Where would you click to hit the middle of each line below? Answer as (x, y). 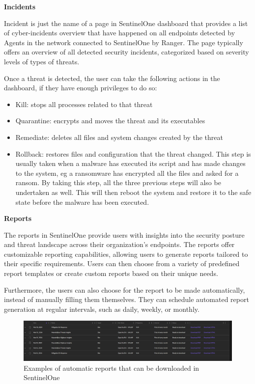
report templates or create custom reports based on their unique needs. (111, 273)
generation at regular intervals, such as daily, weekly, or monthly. (102, 309)
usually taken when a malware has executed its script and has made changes (130, 163)
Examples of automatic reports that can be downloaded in (112, 368)
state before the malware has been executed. (82, 202)
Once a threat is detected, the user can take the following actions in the (112, 78)
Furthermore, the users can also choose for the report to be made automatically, (125, 289)
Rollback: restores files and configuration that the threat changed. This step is (133, 153)
